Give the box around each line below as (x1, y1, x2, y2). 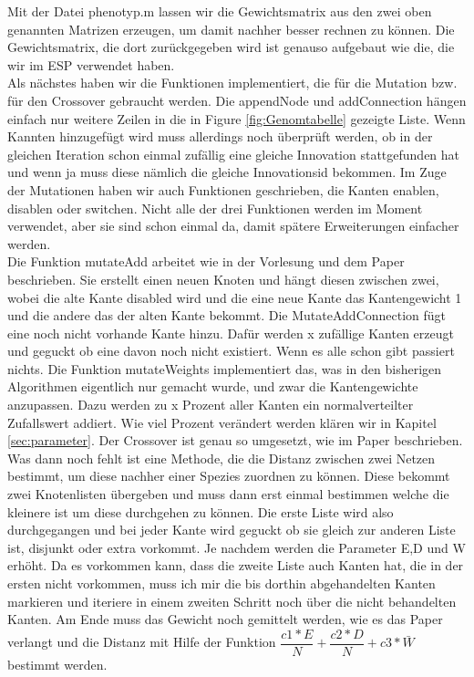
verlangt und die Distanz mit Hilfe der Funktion (7, 632, 276, 651)
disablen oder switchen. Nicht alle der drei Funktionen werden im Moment (7, 198, 423, 217)
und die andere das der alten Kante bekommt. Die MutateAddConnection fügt (7, 306, 447, 325)
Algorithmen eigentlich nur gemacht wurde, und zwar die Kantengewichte (7, 377, 418, 396)
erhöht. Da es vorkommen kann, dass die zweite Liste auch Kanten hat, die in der (7, 556, 464, 575)
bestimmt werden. (7, 654, 108, 673)
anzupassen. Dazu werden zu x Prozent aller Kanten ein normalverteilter (7, 395, 414, 414)
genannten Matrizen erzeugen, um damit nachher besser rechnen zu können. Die (7, 19, 455, 38)
